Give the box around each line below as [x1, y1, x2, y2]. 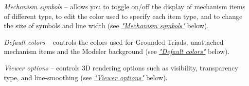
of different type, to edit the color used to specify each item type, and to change [4, 11, 243, 21]
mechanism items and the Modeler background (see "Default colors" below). [4, 46, 230, 56]
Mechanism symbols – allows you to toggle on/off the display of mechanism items [4, 1, 246, 11]
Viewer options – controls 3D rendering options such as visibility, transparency [4, 62, 238, 72]
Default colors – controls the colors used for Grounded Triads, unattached [4, 36, 224, 47]
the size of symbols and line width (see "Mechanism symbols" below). [4, 20, 209, 31]
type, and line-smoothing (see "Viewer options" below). [4, 72, 168, 82]
